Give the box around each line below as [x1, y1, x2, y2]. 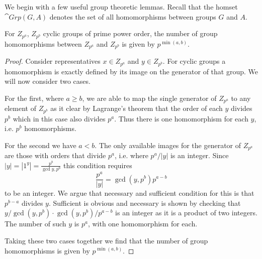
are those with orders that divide [5, 150, 106, 161]
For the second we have [5, 140, 76, 150]
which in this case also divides [13, 113, 106, 123]
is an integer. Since [170, 150, 229, 161]
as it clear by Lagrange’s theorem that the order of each [50, 103, 223, 113]
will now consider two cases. [5, 76, 91, 86]
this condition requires [63, 160, 132, 170]
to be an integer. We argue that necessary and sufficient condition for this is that [5, 188, 254, 198]
